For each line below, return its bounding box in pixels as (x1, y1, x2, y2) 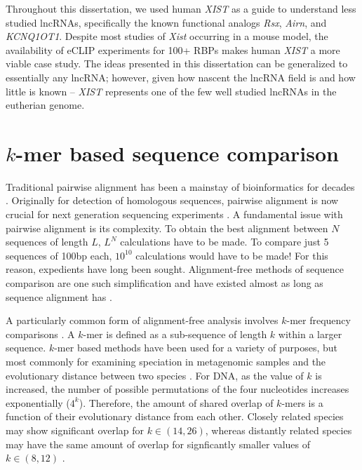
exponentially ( (6, 395, 70, 410)
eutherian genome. (6, 98, 85, 112)
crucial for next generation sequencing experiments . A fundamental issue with (6, 207, 343, 222)
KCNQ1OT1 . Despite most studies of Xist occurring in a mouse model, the (6, 29, 328, 43)
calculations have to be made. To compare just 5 (120, 234, 329, 249)
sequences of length (6, 234, 88, 249)
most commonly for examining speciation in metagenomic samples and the (6, 354, 326, 368)
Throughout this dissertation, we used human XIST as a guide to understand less (6, 1, 356, 15)
